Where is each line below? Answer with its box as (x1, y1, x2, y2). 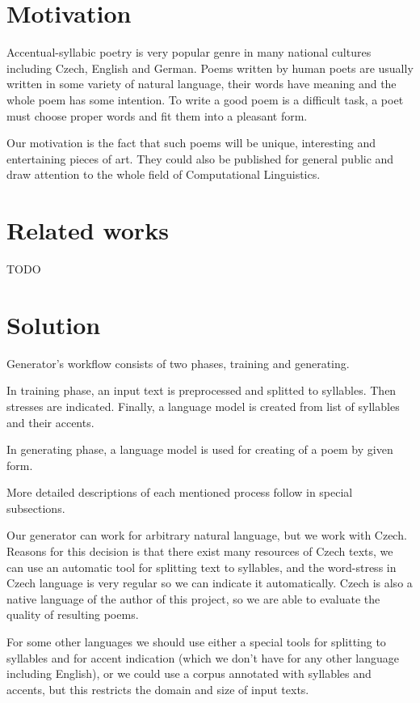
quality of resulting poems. (6, 606, 139, 623)
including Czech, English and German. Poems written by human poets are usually (6, 59, 414, 76)
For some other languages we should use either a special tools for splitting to (6, 633, 386, 650)
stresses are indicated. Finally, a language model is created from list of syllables (6, 397, 400, 414)
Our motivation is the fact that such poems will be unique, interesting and (6, 134, 376, 151)
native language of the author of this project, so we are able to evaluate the (6, 590, 380, 607)
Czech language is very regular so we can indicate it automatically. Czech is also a (6, 574, 413, 591)
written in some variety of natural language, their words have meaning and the (6, 75, 397, 92)
